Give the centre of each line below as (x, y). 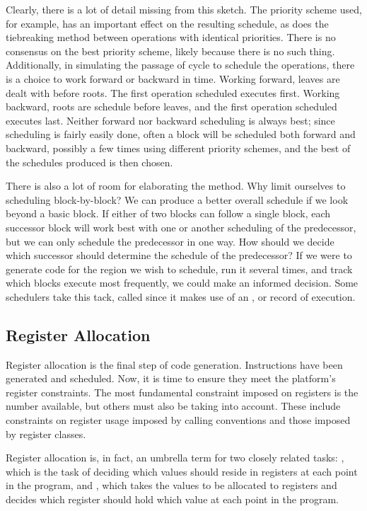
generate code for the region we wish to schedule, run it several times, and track (179, 269)
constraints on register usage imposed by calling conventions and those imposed (178, 420)
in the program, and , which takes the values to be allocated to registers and (171, 485)
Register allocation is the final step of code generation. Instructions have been (174, 364)
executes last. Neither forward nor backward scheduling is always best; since (170, 120)
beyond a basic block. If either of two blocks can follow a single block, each (168, 213)
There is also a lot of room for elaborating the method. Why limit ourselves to (176, 186)
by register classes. (46, 434)
